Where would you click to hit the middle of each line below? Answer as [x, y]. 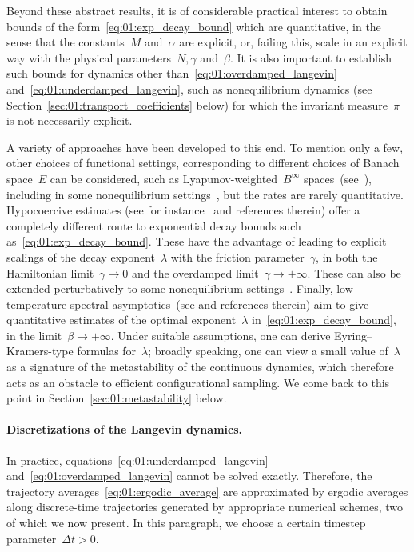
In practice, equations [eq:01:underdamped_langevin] [137, 460]
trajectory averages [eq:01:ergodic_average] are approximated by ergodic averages [207, 491]
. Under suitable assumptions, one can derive [221, 335]
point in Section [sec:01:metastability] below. [117, 398]
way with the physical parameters [89, 57]
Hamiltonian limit [50, 272]
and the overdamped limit [195, 272]
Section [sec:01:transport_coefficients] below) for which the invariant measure [197, 104]
